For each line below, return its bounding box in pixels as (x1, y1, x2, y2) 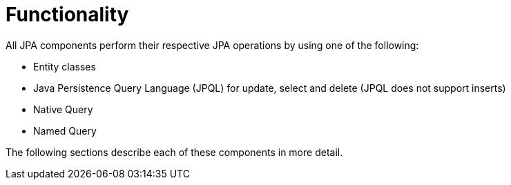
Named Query (33, 124, 97, 137)
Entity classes (33, 60, 96, 72)
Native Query (33, 103, 93, 115)
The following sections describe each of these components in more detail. (6, 146, 343, 158)
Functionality (6, 3, 129, 26)
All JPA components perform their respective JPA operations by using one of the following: (6, 39, 419, 51)
